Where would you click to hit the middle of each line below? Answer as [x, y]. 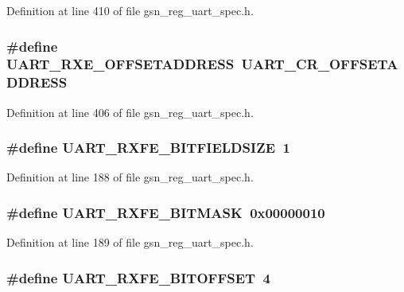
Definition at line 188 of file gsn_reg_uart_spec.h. [130, 177]
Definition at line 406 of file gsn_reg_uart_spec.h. [130, 112]
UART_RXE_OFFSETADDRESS [120, 64]
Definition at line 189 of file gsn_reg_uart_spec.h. [130, 242]
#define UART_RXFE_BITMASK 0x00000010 [166, 212]
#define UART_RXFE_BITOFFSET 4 [138, 277]
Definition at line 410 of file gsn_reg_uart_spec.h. [130, 10]
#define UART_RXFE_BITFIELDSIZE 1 [148, 148]
